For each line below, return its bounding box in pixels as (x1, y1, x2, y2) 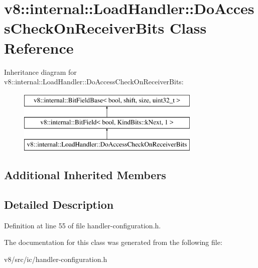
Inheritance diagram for (4, 66, 77, 77)
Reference (4, 37, 74, 58)
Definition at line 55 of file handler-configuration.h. (4, 220, 161, 230)
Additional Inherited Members (4, 167, 166, 183)
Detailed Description (4, 196, 114, 212)
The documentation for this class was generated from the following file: (4, 237, 222, 247)
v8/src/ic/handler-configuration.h (4, 253, 107, 264)
